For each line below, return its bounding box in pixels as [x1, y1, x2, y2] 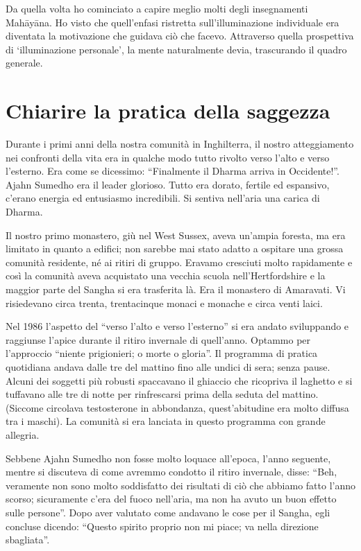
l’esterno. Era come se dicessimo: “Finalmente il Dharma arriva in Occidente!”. [6, 164, 339, 178]
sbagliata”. [6, 532, 50, 547]
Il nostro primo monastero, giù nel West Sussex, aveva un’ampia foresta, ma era [6, 227, 346, 242]
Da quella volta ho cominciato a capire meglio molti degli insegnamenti [6, 1, 308, 15]
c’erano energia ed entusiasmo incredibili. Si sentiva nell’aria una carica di [6, 191, 320, 205]
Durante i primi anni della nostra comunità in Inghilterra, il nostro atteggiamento [6, 137, 354, 151]
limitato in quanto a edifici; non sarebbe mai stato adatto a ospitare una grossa [6, 241, 344, 256]
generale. [6, 55, 43, 70]
